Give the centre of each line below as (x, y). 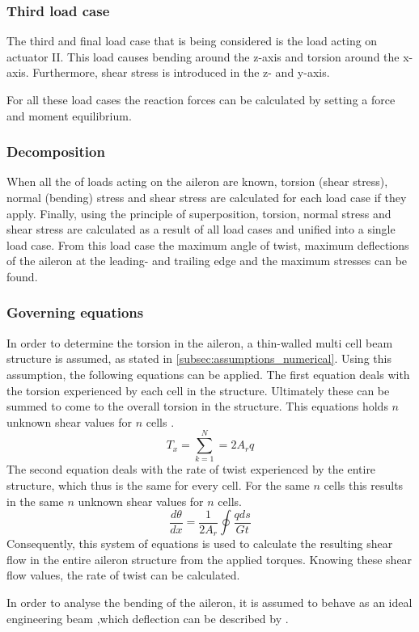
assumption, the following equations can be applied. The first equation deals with (208, 374)
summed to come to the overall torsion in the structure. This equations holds (197, 406)
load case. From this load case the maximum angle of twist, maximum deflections (208, 244)
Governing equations (75, 312)
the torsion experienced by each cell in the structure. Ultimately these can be (198, 390)
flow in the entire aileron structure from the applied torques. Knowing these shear (209, 559)
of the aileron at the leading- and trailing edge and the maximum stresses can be (207, 261)
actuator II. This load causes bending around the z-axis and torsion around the (203, 56)
